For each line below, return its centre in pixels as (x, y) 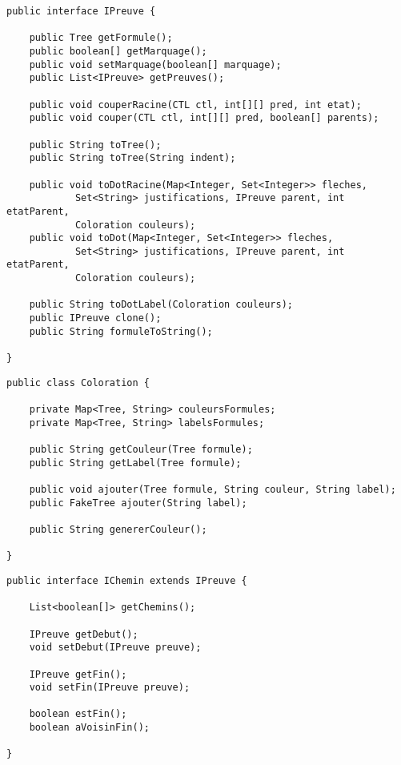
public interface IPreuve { (81, 11)
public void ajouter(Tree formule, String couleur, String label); (213, 489)
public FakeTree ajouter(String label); (138, 503)
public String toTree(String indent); (132, 158)
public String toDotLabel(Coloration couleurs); (161, 305)
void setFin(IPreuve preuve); (110, 688)
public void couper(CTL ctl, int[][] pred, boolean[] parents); (204, 118)
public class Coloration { (78, 382)
